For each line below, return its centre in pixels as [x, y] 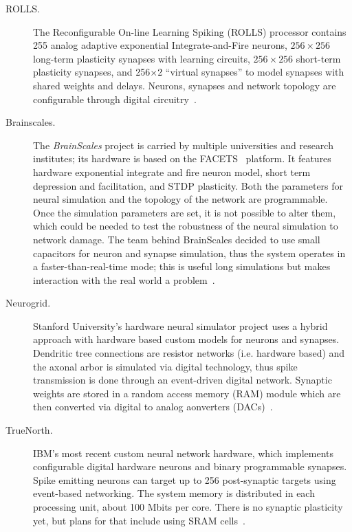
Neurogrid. [28, 303]
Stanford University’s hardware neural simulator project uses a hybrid [180, 325]
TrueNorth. [29, 430]
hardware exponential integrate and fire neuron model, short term [172, 171]
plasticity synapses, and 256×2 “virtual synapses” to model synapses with [189, 72]
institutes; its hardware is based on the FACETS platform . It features [182, 158]
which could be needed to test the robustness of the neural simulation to [186, 226]
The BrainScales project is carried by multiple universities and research [183, 145]
